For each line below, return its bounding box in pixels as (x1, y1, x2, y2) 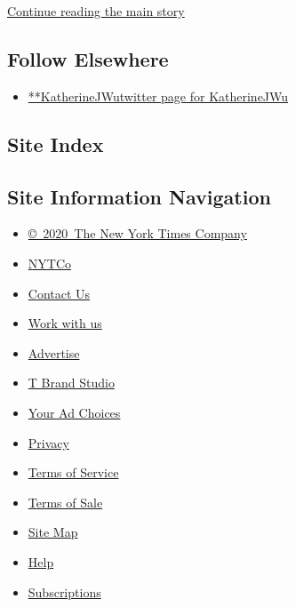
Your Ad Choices (28, 403, 121, 421)
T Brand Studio (28, 373, 115, 392)
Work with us (28, 314, 102, 332)
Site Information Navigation (7, 182, 271, 210)
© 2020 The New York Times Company (28, 224, 247, 243)
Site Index (7, 130, 104, 157)
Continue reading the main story (7, 2, 185, 20)
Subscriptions (28, 582, 101, 601)
